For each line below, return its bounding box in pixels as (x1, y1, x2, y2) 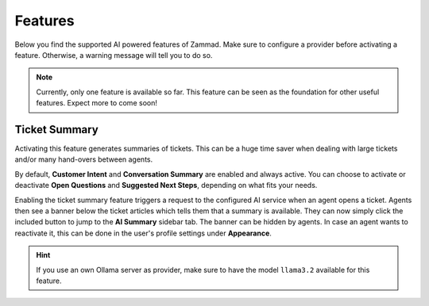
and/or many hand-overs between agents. (14, 155, 153, 164)
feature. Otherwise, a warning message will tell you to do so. (14, 50, 213, 59)
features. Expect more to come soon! (36, 98, 158, 108)
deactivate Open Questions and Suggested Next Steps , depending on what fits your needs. (14, 181, 318, 190)
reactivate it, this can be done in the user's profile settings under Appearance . (14, 228, 272, 238)
